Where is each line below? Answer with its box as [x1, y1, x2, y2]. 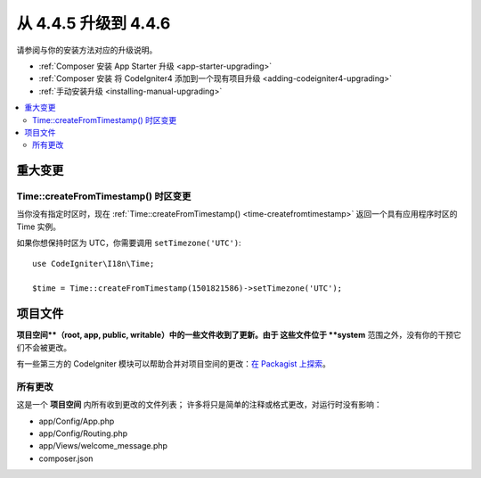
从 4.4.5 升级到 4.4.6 [16, 13, 171, 33]
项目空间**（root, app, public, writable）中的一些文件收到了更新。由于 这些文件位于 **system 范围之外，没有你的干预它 [16, 330, 462, 341]
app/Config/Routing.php [38, 428, 128, 439]
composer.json [38, 453, 94, 464]
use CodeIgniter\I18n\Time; [32, 259, 155, 268]
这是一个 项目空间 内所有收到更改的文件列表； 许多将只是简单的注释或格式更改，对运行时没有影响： [16, 400, 382, 410]
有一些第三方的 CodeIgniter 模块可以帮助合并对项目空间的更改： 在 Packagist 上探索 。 [16, 358, 331, 369]
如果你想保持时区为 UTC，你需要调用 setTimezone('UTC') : [16, 237, 241, 249]
